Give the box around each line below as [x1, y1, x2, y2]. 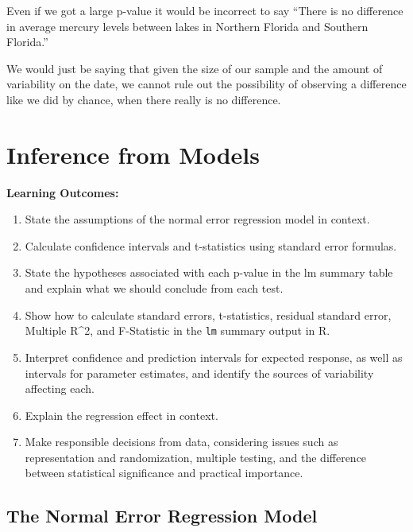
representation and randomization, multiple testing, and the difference [25, 449, 367, 465]
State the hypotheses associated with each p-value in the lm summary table [25, 264, 393, 281]
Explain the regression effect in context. [25, 406, 218, 423]
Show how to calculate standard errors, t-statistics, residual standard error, [25, 306, 392, 323]
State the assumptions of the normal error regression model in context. [25, 211, 370, 227]
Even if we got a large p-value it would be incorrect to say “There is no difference [6, 2, 403, 18]
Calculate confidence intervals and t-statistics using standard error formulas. [25, 237, 397, 254]
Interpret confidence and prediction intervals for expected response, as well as [25, 348, 403, 365]
